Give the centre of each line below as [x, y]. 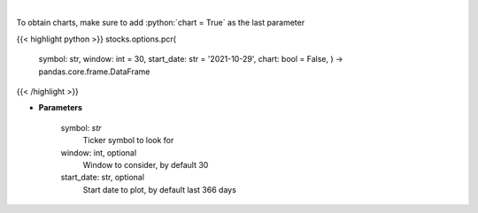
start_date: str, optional [103, 178]
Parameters [61, 108]
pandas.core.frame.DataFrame [94, 72]
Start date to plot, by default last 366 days [159, 189]
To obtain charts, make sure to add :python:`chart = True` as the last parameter [161, 23]
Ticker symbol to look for [128, 141]
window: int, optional [99, 152]
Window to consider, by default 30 [146, 164]
